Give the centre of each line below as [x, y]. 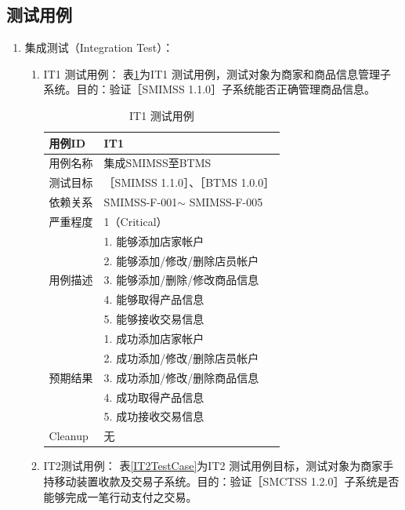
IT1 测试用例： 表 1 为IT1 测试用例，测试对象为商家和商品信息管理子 [217, 73]
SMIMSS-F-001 [141, 202]
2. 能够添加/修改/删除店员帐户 [181, 260]
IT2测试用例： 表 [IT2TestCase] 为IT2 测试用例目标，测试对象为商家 [213, 466]
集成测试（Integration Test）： [99, 47]
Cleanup [69, 436]
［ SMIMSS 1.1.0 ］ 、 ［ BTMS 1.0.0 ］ [189, 182]
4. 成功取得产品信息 [154, 397]
